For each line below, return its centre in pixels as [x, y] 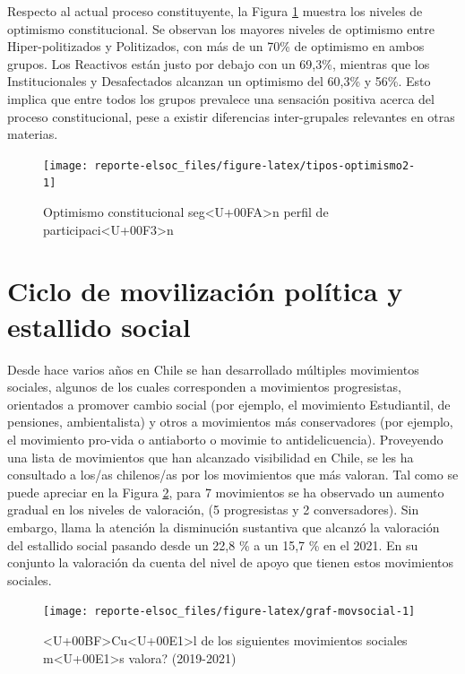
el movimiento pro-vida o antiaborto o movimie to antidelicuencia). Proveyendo [225, 439]
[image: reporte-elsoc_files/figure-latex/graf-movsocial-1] [229, 612]
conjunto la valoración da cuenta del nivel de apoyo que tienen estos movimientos [231, 562]
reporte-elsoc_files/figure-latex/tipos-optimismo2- [255, 165]
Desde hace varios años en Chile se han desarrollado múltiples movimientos [213, 369]
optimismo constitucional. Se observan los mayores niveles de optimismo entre [221, 28]
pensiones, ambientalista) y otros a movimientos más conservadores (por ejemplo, [230, 422]
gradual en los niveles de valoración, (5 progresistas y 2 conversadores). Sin [213, 510]
